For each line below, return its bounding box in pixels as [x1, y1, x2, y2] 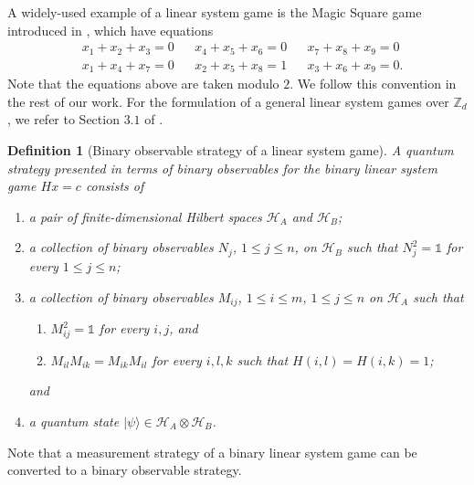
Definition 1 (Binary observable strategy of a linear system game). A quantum [7, 140, 454, 159]
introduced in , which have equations [7, 20, 214, 39]
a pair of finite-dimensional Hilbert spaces [28, 206, 262, 226]
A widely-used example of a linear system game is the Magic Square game [7, 3, 422, 21]
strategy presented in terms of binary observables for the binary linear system [7, 158, 437, 177]
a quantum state [28, 412, 120, 431]
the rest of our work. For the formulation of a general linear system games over [7, 91, 449, 111]
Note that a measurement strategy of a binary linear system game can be [7, 442, 417, 461]
